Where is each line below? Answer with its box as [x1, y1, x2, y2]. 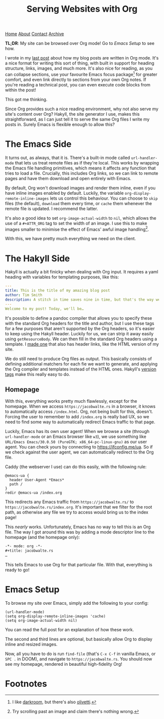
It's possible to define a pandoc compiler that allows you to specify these [5, 315, 152, 321]
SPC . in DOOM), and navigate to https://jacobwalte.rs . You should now [5, 656, 152, 662]
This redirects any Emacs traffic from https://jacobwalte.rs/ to [5, 499, 134, 505]
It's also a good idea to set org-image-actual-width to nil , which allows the [5, 215, 157, 221]
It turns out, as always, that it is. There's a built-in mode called [5, 155, 130, 161]
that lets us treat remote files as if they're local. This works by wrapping [15, 160, 159, 165]
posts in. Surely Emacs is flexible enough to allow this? [5, 121, 115, 127]
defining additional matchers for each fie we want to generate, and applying [5, 361, 158, 367]
